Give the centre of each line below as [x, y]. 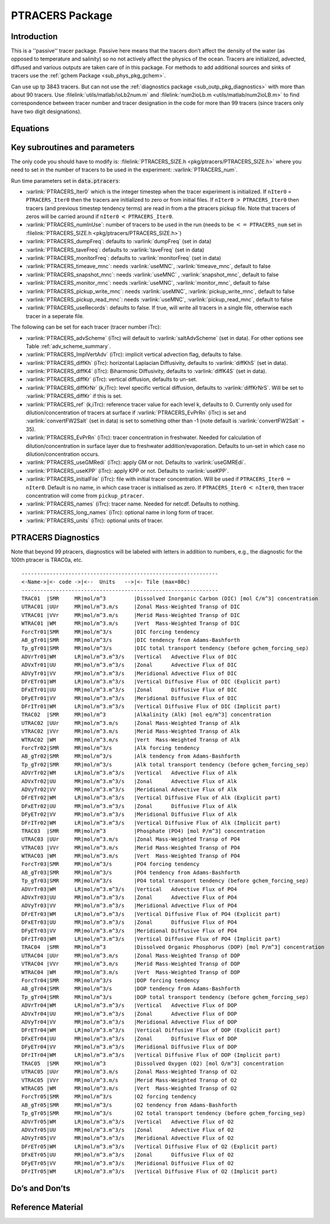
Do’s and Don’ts [41, 1188]
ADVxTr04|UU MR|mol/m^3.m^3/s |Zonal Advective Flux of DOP [129, 1014]
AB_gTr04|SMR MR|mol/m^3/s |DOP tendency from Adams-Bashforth [131, 989]
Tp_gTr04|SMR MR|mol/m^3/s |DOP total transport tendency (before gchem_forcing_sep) [165, 997]
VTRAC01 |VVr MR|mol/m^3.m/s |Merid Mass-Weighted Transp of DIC [131, 615]
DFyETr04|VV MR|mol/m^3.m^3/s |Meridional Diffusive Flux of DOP [129, 1047]
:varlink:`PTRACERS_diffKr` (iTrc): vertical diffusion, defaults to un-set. [112, 379]
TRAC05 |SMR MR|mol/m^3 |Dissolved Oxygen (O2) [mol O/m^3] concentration [153, 1063]
